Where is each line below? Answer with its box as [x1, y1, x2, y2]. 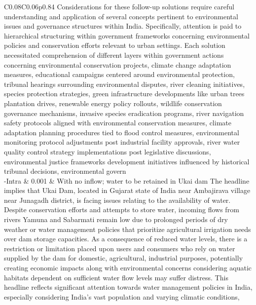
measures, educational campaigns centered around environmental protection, [4, 69, 235, 79]
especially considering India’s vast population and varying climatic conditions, [4, 291, 240, 302]
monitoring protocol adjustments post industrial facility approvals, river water [4, 137, 240, 147]
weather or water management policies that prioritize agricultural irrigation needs [4, 224, 251, 234]
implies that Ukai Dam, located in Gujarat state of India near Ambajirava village [4, 185, 251, 195]
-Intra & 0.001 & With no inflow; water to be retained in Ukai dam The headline [4, 175, 250, 186]
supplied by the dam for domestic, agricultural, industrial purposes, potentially [4, 253, 243, 263]
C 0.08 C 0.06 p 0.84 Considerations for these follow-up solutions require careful [4, 1, 234, 11]
